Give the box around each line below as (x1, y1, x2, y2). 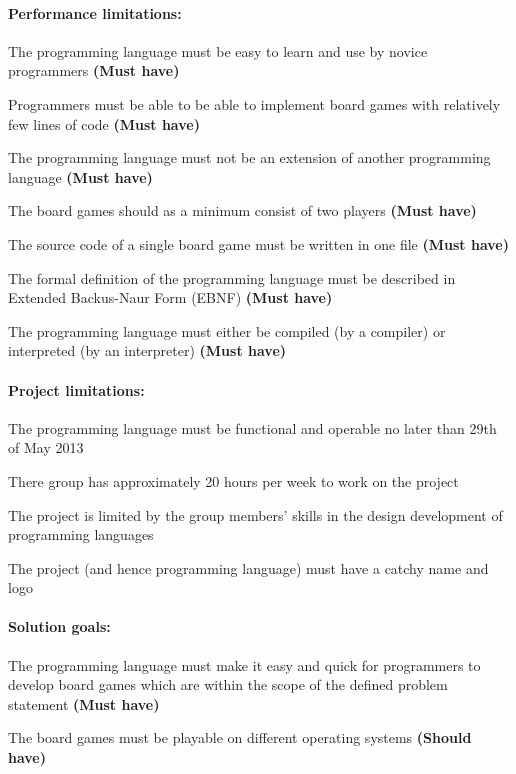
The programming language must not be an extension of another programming (8, 147, 491, 168)
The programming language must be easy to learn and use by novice (8, 40, 428, 61)
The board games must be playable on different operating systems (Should (8, 727, 472, 748)
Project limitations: (8, 379, 145, 400)
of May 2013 (8, 437, 84, 458)
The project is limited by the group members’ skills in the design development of (8, 504, 503, 525)
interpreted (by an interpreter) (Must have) (8, 340, 287, 361)
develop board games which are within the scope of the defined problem (8, 674, 448, 695)
